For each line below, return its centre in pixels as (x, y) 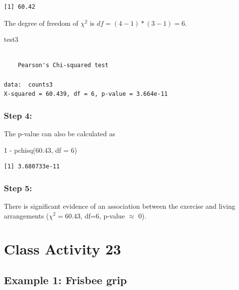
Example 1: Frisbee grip (65, 280)
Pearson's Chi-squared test (63, 65)
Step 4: (18, 115)
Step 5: (18, 188)
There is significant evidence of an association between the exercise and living (120, 206)
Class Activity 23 (63, 249)
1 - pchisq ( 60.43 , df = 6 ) (41, 150)
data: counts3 (28, 84)
